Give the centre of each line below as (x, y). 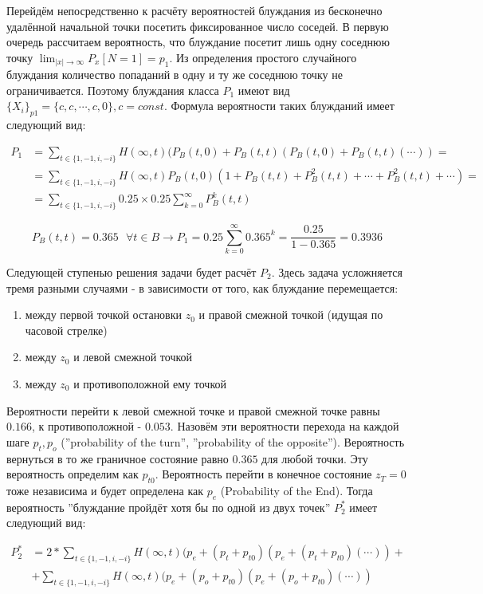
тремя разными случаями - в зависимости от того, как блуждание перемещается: (202, 287)
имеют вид (264, 90)
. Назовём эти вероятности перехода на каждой (285, 426)
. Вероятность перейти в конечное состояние (263, 474)
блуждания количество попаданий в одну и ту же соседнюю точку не (175, 75)
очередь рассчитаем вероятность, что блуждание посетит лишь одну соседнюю (198, 42)
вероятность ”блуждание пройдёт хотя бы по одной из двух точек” (169, 507)
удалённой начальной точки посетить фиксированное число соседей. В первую (198, 26)
